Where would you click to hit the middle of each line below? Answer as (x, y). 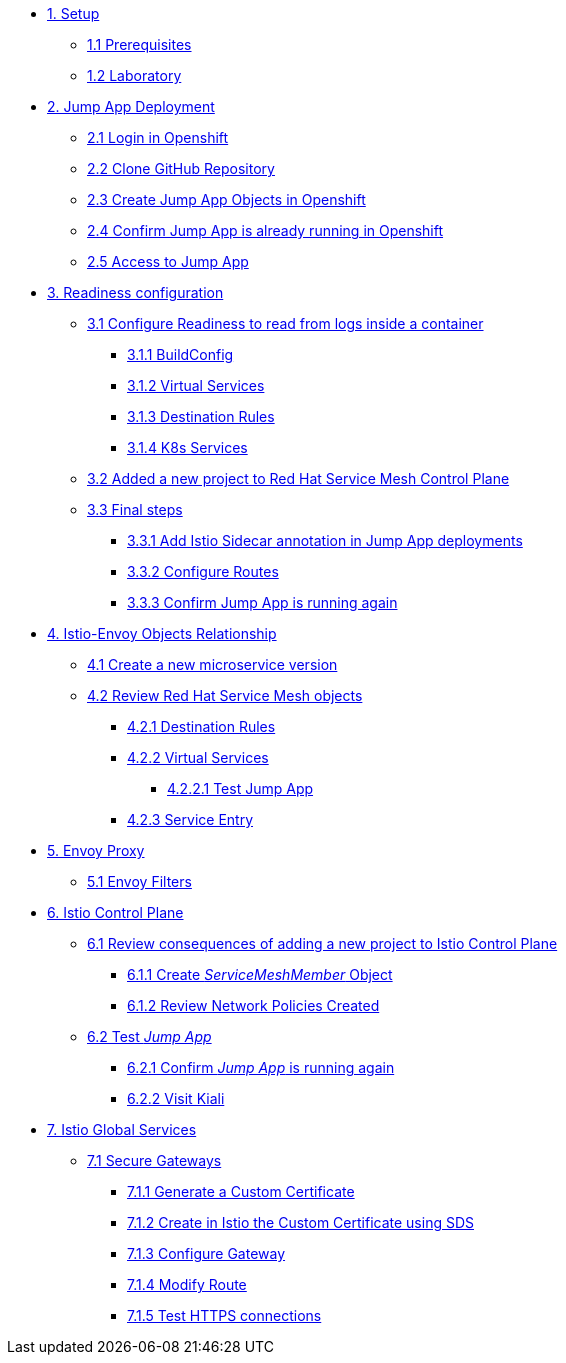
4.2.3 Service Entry (190, 819)
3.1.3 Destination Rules (201, 416)
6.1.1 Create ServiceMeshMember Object (260, 974)
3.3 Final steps (135, 509)
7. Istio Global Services (122, 1129)
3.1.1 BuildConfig (180, 354)
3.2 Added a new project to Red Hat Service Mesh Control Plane (298, 478)
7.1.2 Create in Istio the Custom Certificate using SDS (300, 1222)
